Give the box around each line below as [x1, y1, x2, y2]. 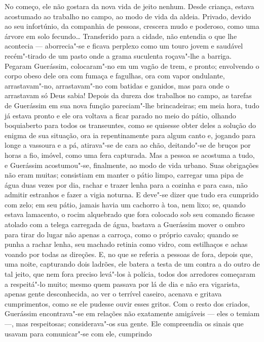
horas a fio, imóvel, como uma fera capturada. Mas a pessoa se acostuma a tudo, [5, 149, 255, 160]
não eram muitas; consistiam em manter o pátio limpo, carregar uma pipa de [5, 169, 244, 180]
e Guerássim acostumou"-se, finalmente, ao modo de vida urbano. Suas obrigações [5, 159, 259, 170]
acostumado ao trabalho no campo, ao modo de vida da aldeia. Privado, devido [5, 11, 251, 21]
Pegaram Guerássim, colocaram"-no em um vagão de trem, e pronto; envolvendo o [5, 60, 259, 71]
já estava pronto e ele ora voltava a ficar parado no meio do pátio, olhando [5, 110, 236, 120]
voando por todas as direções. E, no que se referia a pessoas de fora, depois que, [5, 248, 253, 259]
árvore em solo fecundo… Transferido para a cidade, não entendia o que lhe [5, 30, 237, 41]
